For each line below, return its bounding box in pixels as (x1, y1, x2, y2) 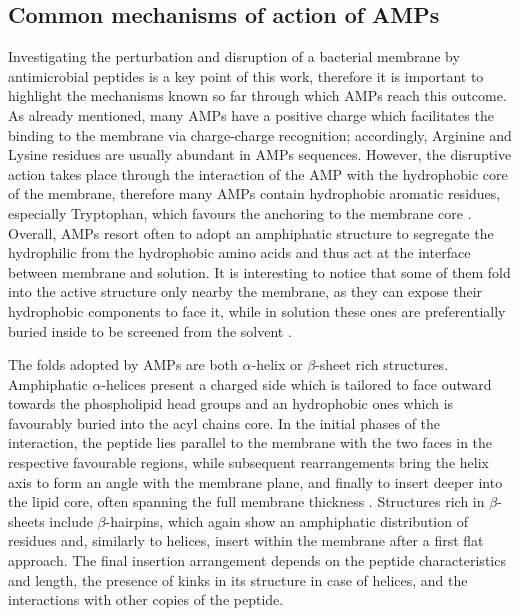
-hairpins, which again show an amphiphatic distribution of (105, 510, 468, 531)
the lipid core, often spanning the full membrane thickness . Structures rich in (8, 491, 485, 512)
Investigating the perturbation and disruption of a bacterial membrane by (8, 46, 460, 67)
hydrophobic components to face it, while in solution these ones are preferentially (8, 300, 506, 321)
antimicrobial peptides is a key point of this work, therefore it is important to (8, 65, 484, 86)
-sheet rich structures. (315, 354, 449, 375)
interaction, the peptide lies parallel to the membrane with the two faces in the (8, 432, 493, 453)
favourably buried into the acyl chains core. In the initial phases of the (8, 412, 441, 433)
